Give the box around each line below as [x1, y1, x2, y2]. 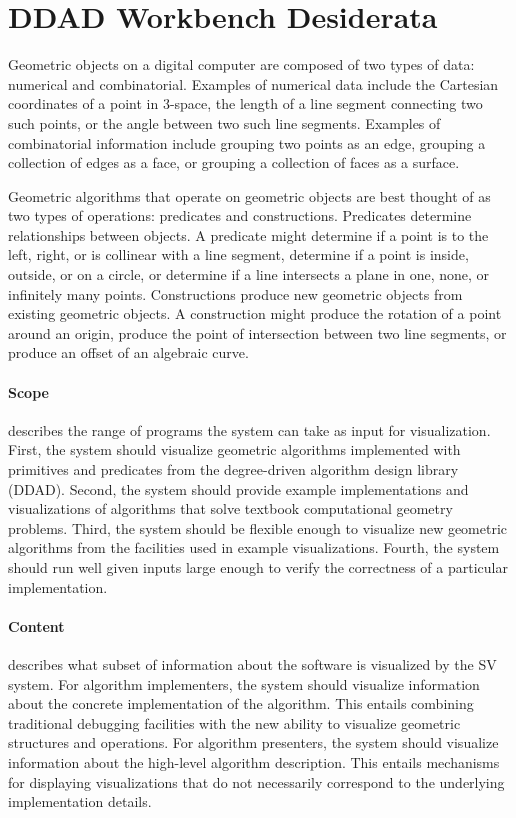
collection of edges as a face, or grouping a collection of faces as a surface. [8, 152, 460, 173]
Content [8, 615, 65, 636]
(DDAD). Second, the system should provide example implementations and [8, 478, 469, 499]
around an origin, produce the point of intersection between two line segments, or [8, 322, 507, 343]
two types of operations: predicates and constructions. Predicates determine [8, 205, 472, 226]
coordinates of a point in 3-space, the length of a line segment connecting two [8, 93, 483, 114]
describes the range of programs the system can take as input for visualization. [8, 419, 491, 440]
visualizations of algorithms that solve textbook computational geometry [8, 498, 453, 519]
